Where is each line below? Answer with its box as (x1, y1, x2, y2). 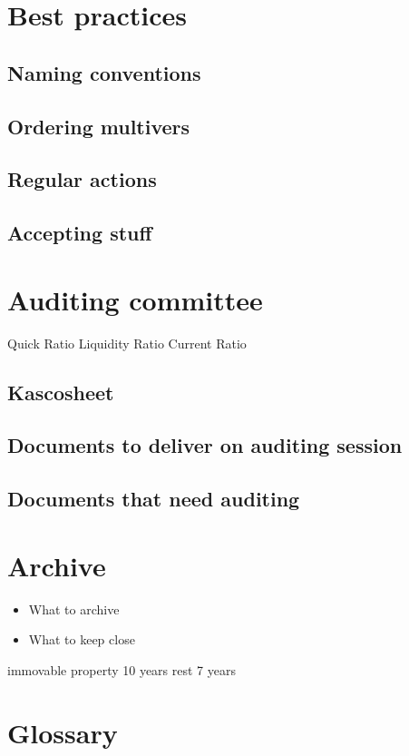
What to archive (28, 599, 120, 618)
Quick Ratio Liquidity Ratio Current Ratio (7, 333, 247, 352)
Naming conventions (7, 58, 201, 86)
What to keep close (28, 630, 135, 649)
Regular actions (7, 165, 157, 193)
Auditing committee (7, 280, 263, 318)
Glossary (7, 713, 118, 751)
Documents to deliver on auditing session (7, 431, 403, 459)
